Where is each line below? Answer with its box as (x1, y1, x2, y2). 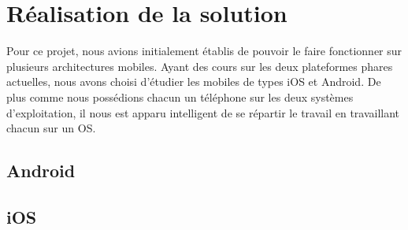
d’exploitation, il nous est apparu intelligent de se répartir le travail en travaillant (6, 104, 400, 121)
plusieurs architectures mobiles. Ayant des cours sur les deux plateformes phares (6, 57, 393, 74)
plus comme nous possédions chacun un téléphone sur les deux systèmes (6, 88, 354, 105)
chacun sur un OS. (6, 120, 96, 136)
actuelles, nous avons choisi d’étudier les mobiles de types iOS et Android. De (6, 73, 381, 90)
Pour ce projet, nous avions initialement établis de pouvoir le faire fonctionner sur (6, 43, 402, 59)
